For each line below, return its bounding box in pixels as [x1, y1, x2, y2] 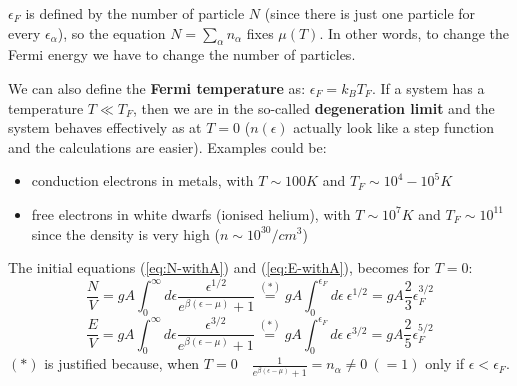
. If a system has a [371, 77, 485, 98]
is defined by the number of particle [25, 3, 245, 23]
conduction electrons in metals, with [31, 170, 254, 191]
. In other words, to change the [319, 22, 509, 43]
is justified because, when [44, 353, 200, 374]
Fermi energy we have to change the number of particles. [8, 44, 356, 65]
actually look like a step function [293, 117, 495, 138]
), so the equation [57, 22, 166, 43]
